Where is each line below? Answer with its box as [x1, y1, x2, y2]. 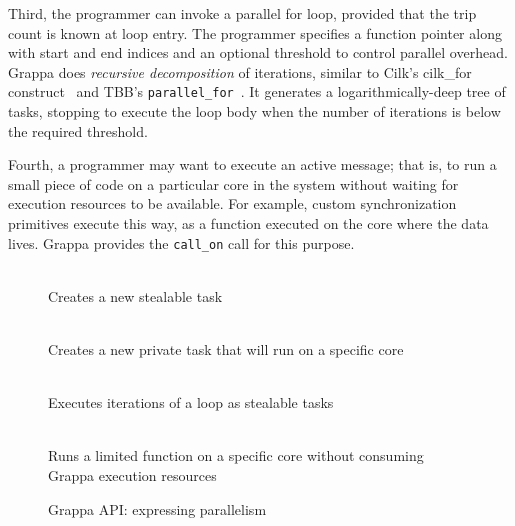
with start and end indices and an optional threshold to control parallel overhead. [8, 42, 508, 63]
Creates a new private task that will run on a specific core [48, 339, 404, 360]
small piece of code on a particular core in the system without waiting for [8, 173, 459, 194]
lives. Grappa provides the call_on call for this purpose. [8, 232, 355, 253]
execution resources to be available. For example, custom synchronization [8, 193, 457, 214]
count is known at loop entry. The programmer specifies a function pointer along [8, 22, 502, 43]
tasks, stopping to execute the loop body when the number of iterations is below [8, 101, 501, 122]
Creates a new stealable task [48, 285, 223, 306]
